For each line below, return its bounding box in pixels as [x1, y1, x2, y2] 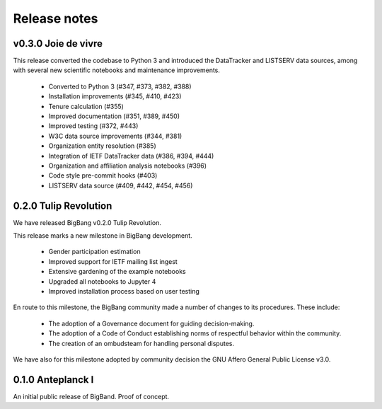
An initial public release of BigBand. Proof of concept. [13, 392, 170, 401]
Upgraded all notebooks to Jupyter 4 [48, 277, 156, 286]
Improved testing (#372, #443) [48, 122, 139, 130]
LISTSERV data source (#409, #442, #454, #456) [48, 181, 193, 190]
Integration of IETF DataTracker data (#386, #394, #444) [48, 151, 214, 160]
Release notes [13, 11, 98, 26]
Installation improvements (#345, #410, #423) [48, 92, 182, 100]
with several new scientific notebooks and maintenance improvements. [13, 66, 221, 74]
